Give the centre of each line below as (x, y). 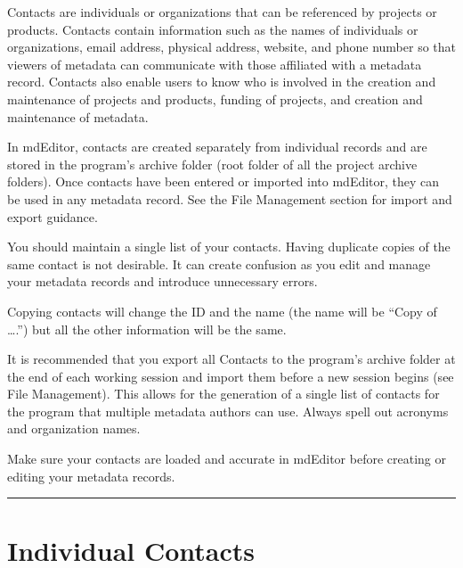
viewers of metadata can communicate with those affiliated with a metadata (215, 64)
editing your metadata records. (91, 476)
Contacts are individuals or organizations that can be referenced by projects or (222, 12)
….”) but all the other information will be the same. (147, 329)
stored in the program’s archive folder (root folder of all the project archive (212, 164)
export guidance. (53, 216)
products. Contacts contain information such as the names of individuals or (213, 29)
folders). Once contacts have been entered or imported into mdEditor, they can (223, 181)
